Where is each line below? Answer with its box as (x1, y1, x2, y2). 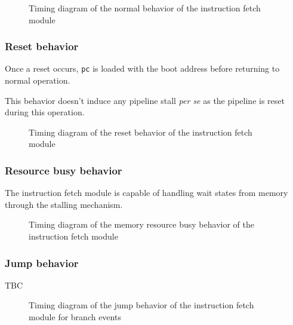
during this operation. (5, 106, 85, 118)
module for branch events (29, 311, 121, 323)
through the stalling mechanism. (5, 198, 123, 210)
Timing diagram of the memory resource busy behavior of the (29, 218, 254, 231)
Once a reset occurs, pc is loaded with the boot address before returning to (5, 62, 280, 75)
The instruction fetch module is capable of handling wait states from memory (5, 186, 288, 199)
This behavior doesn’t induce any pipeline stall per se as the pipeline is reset (5, 94, 285, 106)
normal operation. (5, 74, 70, 87)
